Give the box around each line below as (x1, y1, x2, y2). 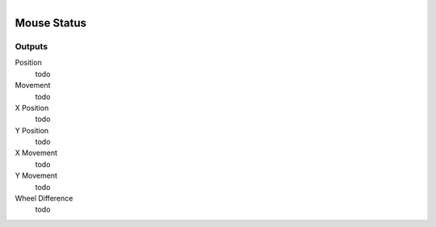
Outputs (15, 40, 48, 52)
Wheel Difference (15, 194, 73, 204)
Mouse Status (15, 16, 87, 30)
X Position (15, 103, 49, 112)
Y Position (15, 125, 49, 135)
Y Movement (15, 170, 58, 181)
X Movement (15, 148, 58, 158)
